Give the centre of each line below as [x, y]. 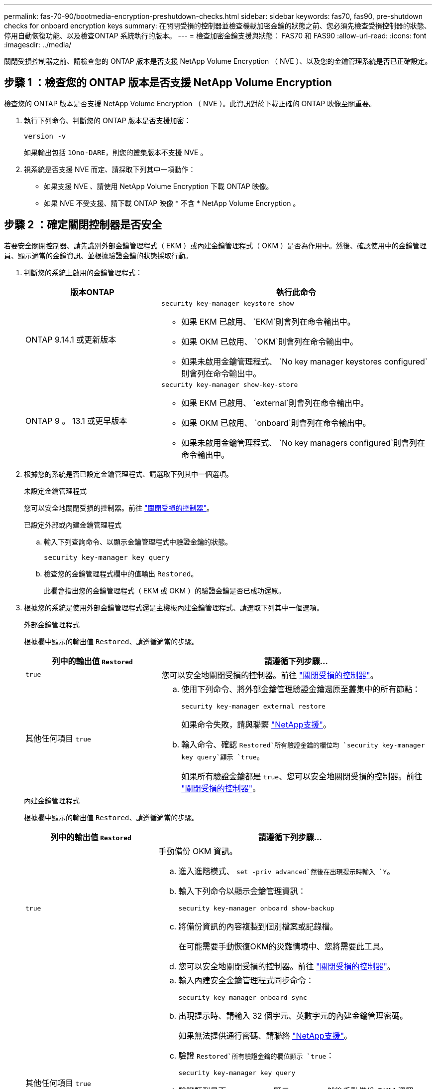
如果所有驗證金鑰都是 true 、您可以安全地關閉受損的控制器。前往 [302, 776]
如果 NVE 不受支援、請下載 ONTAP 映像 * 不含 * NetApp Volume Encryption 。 [172, 203]
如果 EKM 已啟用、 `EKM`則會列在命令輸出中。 [268, 321]
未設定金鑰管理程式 [55, 491]
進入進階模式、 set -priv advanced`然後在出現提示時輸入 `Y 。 [287, 871]
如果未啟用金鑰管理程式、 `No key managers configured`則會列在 [303, 443]
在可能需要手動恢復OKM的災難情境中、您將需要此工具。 [283, 946]
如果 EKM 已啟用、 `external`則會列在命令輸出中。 [275, 403]
